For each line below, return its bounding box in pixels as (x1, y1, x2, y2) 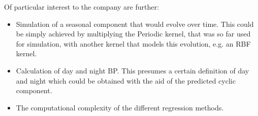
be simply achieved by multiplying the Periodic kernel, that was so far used (16, 28, 251, 39)
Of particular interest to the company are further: (4, 2, 159, 12)
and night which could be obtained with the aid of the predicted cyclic (16, 75, 236, 86)
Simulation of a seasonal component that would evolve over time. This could (16, 18, 254, 29)
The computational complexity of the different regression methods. (16, 102, 224, 112)
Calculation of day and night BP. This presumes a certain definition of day (16, 65, 249, 75)
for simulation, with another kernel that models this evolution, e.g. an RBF (16, 38, 251, 49)
